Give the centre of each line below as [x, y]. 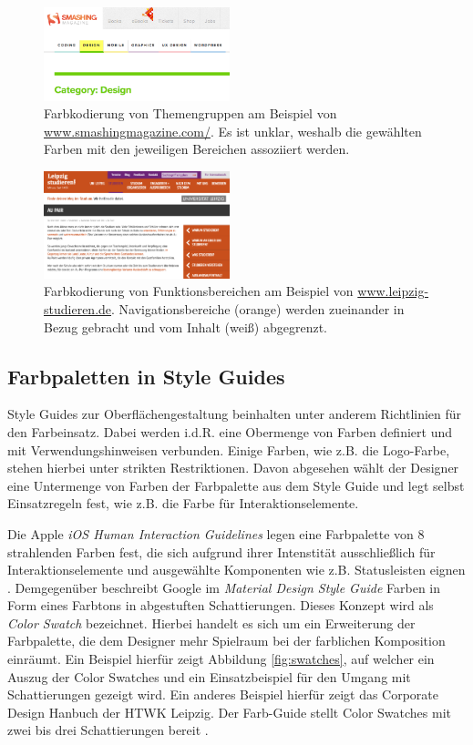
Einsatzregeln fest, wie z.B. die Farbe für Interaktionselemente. [183, 503]
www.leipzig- [393, 291]
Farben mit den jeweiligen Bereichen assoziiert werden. [197, 149]
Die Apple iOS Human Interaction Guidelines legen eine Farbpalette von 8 [216, 533]
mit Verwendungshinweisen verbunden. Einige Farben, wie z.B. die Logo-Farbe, [229, 449]
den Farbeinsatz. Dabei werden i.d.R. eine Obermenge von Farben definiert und [230, 431]
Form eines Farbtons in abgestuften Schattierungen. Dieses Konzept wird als [221, 605]
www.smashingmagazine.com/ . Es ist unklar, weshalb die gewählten [233, 131]
